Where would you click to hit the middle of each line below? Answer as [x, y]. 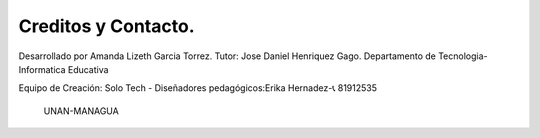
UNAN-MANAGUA [81, 111]
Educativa [88, 69]
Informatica [42, 69]
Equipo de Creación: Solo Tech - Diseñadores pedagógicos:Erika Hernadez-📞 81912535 [198, 88]
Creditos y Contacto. [106, 26]
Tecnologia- [463, 56]
